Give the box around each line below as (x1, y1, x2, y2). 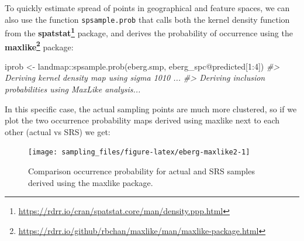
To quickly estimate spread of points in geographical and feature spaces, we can (5, 2, 290, 13)
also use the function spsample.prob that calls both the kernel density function (5, 13, 290, 25)
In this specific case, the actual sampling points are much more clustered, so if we (5, 102, 297, 115)
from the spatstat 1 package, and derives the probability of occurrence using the (5, 25, 293, 39)
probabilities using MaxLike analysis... (5, 82, 141, 95)
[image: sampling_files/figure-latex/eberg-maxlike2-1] (28, 148, 250, 157)
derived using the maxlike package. (28, 176, 153, 188)
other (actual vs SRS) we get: (5, 125, 110, 137)
